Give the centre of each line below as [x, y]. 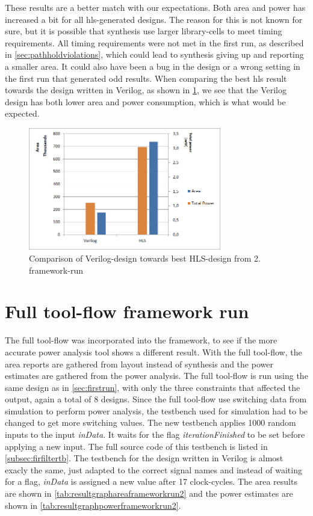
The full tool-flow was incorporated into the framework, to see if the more [141, 340]
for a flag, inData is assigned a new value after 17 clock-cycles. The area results [151, 481]
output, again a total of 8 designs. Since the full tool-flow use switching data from [156, 399]
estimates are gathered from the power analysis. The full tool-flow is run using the [156, 376]
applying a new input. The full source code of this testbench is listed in [136, 446]
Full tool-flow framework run [127, 311]
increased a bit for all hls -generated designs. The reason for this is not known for [154, 19]
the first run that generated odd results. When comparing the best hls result [146, 78]
